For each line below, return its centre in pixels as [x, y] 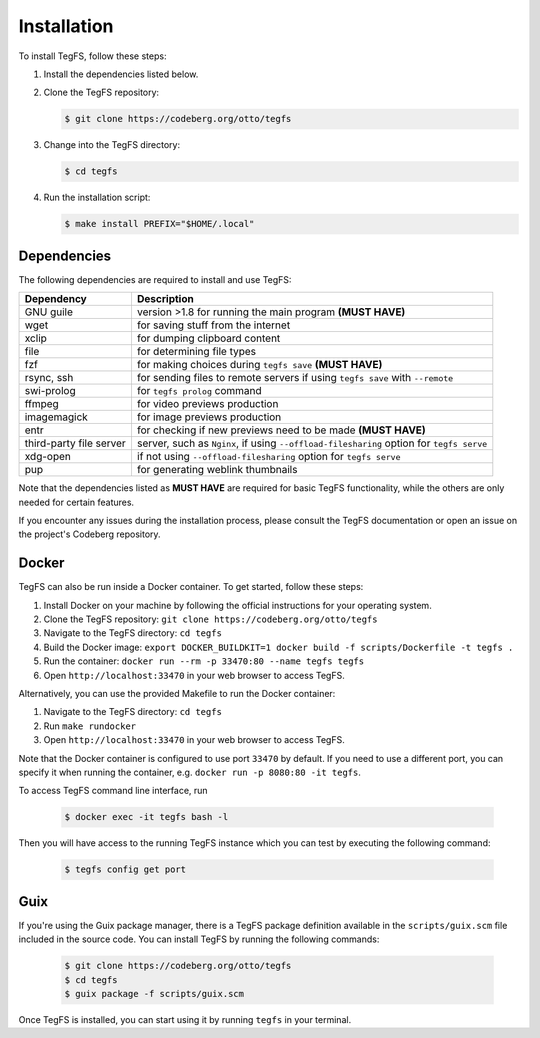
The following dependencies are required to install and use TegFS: [155, 279]
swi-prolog [50, 391]
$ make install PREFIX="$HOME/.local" [159, 224]
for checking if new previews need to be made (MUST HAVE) [281, 430]
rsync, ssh [49, 378]
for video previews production [207, 404]
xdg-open [48, 457]
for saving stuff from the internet [213, 325]
